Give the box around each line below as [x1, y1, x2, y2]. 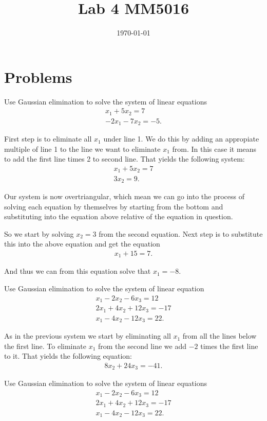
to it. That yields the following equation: [4, 350, 132, 361]
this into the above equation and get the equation [4, 238, 160, 249]
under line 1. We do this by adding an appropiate [103, 133, 259, 144]
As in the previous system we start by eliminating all [4, 330, 171, 341]
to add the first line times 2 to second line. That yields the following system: [4, 153, 245, 164]
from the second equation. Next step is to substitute [99, 228, 263, 239]
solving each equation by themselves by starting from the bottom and [4, 201, 223, 212]
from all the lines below [182, 330, 257, 341]
